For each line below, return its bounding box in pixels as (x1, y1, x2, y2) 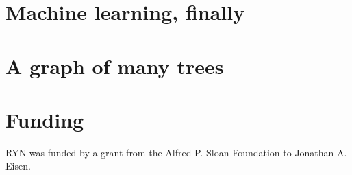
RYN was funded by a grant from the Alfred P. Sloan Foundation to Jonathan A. (5, 145, 347, 159)
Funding (5, 105, 84, 133)
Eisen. (5, 159, 31, 173)
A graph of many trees (5, 51, 224, 80)
